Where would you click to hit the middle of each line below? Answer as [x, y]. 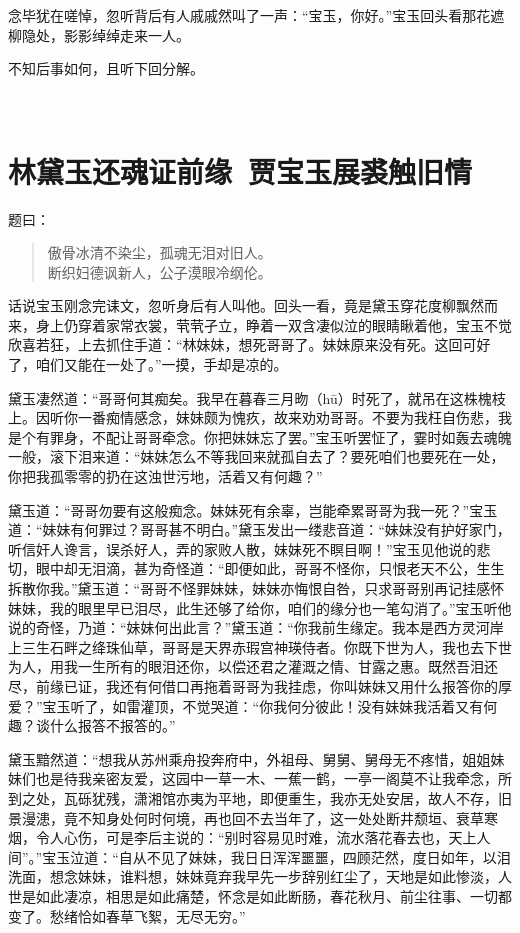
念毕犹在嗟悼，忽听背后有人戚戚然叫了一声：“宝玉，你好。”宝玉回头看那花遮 [256, 15]
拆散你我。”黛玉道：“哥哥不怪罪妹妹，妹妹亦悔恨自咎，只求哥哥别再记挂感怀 [256, 588]
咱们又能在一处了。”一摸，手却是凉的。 [161, 364]
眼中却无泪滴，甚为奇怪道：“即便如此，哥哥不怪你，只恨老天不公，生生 [270, 568]
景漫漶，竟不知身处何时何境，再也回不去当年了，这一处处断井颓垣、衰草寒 [253, 817]
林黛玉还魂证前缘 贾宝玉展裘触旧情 [240, 170]
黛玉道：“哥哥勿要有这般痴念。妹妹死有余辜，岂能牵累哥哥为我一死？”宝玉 [253, 509]
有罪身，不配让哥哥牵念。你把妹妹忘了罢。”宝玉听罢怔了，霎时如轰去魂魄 [273, 436]
